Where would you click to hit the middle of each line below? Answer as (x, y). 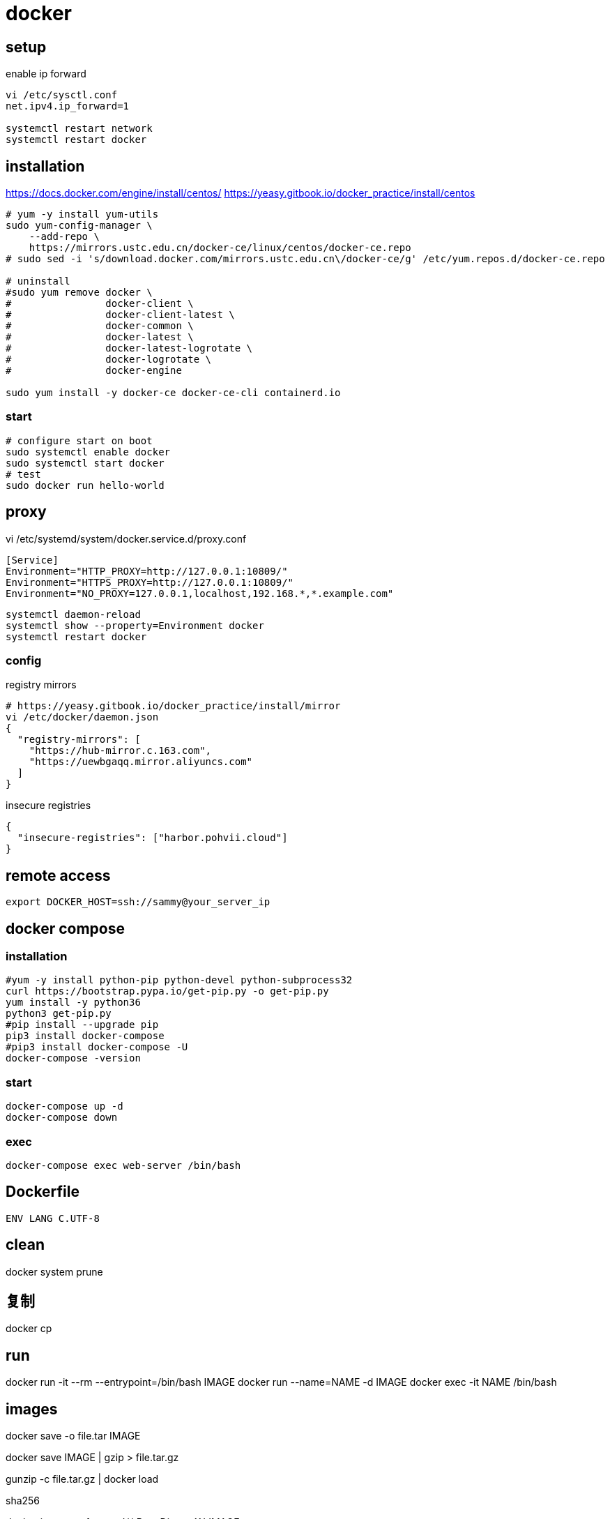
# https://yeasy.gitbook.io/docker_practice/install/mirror (173, 706)
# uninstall (38, 281)
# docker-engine (94, 371)
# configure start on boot (79, 440)
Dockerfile (43, 1192)
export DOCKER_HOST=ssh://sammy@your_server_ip (138, 902)
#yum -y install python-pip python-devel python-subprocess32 (179, 980)
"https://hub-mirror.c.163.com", (120, 751)
